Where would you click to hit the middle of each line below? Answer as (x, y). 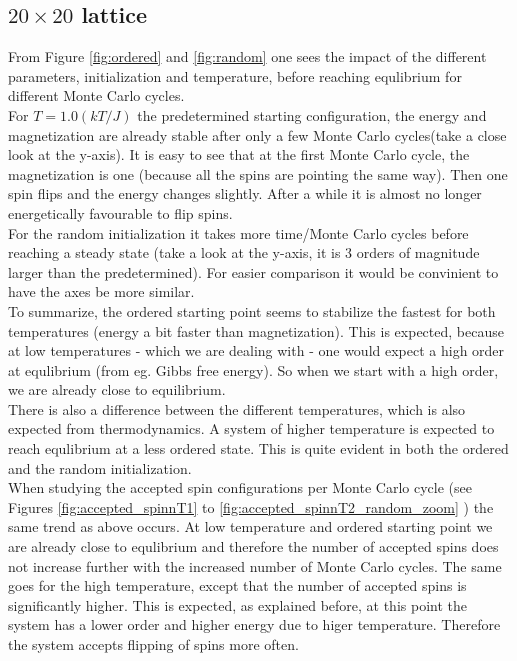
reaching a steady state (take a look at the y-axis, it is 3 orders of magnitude (244, 252)
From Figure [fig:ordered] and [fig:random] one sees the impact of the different (247, 56)
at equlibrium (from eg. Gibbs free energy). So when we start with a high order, (253, 369)
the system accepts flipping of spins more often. (153, 644)
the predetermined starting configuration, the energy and (312, 114)
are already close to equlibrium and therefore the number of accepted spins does (253, 546)
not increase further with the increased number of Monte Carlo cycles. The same (255, 565)
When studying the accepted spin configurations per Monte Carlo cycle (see (240, 487)
